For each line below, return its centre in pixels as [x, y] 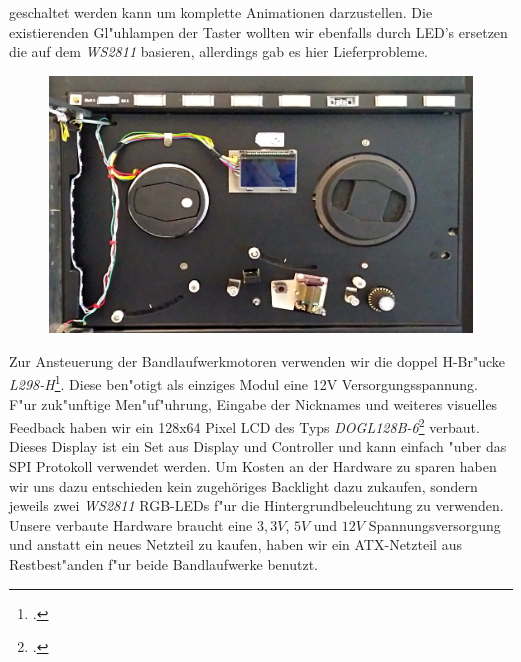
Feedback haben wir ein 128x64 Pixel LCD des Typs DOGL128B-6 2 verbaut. [244, 425]
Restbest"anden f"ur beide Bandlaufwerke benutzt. [164, 564]
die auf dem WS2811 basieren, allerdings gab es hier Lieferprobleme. [218, 51]
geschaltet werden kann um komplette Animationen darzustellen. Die [221, 12]
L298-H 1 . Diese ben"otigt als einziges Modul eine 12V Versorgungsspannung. [243, 382]
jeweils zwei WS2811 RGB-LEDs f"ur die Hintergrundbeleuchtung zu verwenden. [256, 505]
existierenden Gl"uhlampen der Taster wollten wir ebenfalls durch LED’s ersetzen [258, 31]
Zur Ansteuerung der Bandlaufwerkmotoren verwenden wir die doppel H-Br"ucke [257, 360]
